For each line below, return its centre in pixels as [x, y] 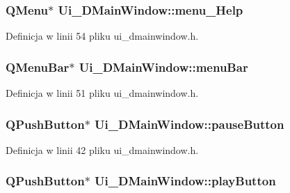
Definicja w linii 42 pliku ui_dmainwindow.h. [102, 149]
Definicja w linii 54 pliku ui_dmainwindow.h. [102, 36]
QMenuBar [38, 67]
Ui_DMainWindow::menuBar [163, 67]
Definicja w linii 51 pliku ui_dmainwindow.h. [102, 93]
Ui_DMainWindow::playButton [185, 181]
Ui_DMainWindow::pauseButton [190, 124]
